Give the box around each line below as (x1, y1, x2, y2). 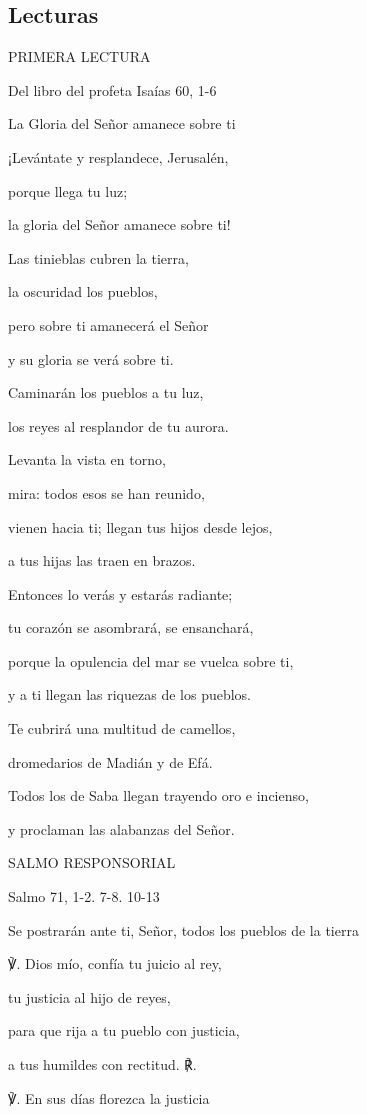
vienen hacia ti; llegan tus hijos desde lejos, (8, 516, 273, 537)
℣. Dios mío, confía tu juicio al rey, (8, 953, 222, 974)
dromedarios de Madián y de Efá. (8, 751, 213, 772)
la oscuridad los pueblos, (8, 281, 158, 302)
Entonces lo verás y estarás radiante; (8, 583, 233, 604)
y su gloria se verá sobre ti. (8, 348, 174, 369)
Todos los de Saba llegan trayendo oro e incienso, (8, 785, 309, 806)
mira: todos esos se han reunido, (8, 482, 205, 503)
